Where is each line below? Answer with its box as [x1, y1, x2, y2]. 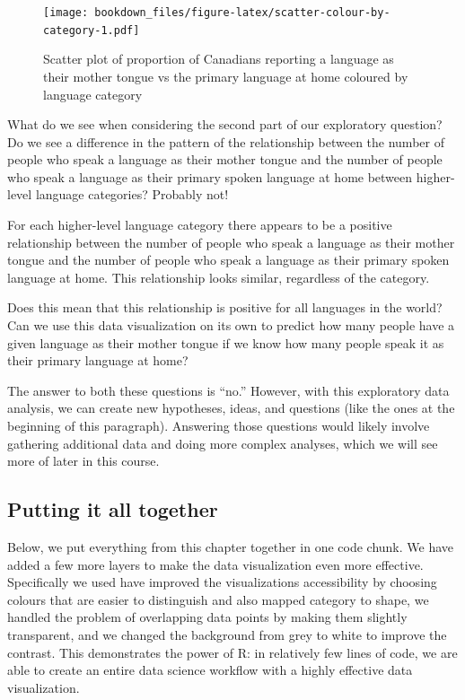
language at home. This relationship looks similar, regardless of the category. [7, 267, 430, 286]
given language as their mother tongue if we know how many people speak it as [7, 333, 444, 352]
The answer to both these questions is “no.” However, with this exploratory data [7, 381, 450, 399]
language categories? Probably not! [35, 185, 229, 204]
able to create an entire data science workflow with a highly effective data [7, 661, 413, 679]
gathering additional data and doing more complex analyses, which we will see [7, 433, 438, 452]
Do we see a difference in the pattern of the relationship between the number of [7, 132, 444, 151]
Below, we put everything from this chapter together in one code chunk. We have [7, 537, 454, 556]
